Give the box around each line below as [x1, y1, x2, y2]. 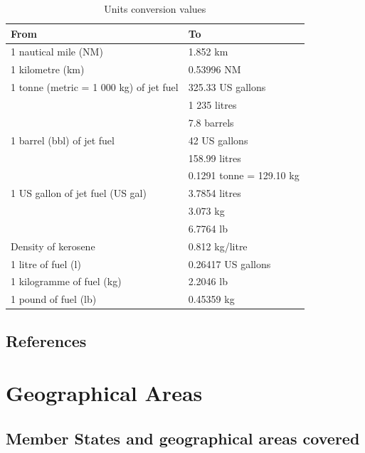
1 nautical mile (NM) [11, 44, 103, 59]
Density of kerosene [11, 238, 95, 253]
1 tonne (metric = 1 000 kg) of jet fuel [11, 80, 179, 95]
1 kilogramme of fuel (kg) [11, 274, 122, 289]
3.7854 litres [188, 186, 241, 201]
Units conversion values [104, 1, 206, 16]
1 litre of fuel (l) [11, 256, 81, 271]
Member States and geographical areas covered [6, 427, 360, 449]
